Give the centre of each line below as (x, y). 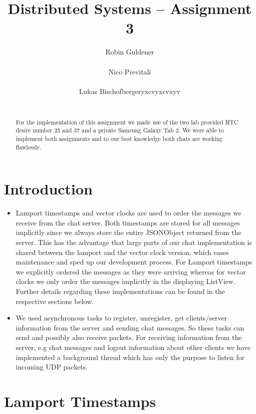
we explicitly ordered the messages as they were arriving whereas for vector (131, 271)
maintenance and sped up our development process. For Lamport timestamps (134, 262)
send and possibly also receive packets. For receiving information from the (129, 337)
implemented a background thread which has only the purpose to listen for (130, 357)
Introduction (48, 189)
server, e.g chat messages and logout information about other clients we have (133, 347)
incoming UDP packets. (52, 367)
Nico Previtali (130, 71)
